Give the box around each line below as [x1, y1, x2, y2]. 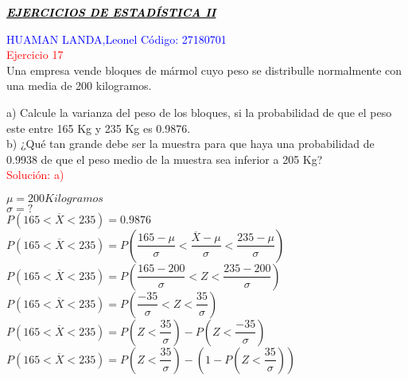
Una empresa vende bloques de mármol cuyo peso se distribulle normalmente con [6, 61, 402, 78]
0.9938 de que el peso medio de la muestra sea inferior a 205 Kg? [6, 150, 323, 167]
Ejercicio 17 [6, 46, 64, 63]
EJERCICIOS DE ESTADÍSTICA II [6, 4, 216, 20]
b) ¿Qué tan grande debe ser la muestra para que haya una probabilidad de [6, 135, 375, 152]
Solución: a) [6, 166, 64, 183]
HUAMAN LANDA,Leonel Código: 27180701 [6, 30, 227, 47]
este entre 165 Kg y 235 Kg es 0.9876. [6, 119, 191, 136]
